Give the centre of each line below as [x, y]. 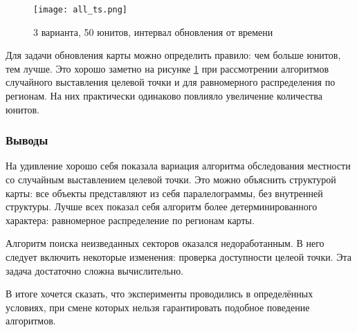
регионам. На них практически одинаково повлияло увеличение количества [164, 96]
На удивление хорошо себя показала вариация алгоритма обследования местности [178, 166]
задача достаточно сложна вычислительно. [95, 270]
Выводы [27, 140]
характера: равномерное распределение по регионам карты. [130, 220]
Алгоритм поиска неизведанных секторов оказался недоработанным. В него [165, 243]
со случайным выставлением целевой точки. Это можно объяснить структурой [171, 179]
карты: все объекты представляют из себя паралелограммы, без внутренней [164, 193]
